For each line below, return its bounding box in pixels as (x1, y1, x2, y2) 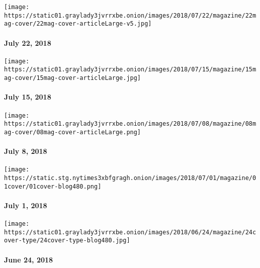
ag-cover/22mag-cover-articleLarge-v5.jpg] (4, 20, 152, 28)
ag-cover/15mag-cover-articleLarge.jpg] (4, 74, 141, 82)
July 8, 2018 (4, 146, 47, 156)
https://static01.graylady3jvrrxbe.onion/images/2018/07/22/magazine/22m (4, 12, 256, 19)
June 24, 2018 (4, 254, 53, 264)
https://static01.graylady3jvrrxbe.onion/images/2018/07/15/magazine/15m (4, 66, 256, 73)
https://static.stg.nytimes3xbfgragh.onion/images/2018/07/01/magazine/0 (4, 174, 256, 182)
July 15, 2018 (4, 92, 51, 102)
